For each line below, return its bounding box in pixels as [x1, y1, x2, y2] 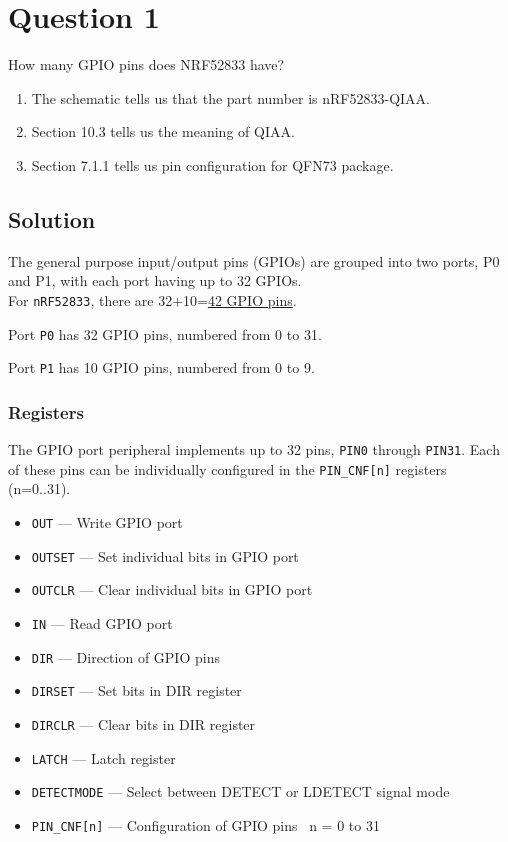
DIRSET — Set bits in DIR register [31, 680, 242, 701]
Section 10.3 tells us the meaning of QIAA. [31, 121, 295, 142]
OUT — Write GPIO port [31, 511, 183, 532]
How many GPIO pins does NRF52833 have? [8, 54, 285, 75]
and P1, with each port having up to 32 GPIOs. [8, 270, 302, 291]
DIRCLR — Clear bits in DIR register [31, 713, 256, 734]
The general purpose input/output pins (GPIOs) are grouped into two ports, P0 [8, 250, 500, 271]
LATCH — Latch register [31, 747, 176, 768]
